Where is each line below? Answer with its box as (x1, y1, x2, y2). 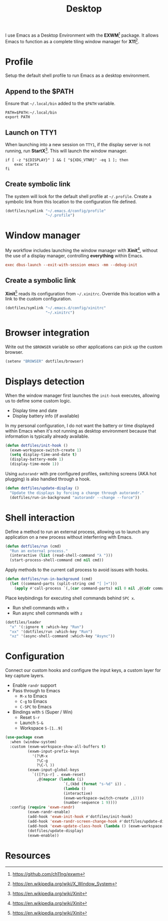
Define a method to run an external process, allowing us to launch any (5, 529, 149, 535)
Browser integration (5, 327, 90, 339)
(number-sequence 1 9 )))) (63, 800, 117, 805)
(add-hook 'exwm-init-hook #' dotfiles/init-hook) (27, 814, 133, 820)
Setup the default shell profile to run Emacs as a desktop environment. (5, 72, 150, 78)
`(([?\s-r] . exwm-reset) (31, 772, 86, 777)
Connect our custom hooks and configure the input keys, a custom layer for (5, 667, 161, 673)
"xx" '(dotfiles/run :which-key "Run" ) (9, 629, 93, 634)
